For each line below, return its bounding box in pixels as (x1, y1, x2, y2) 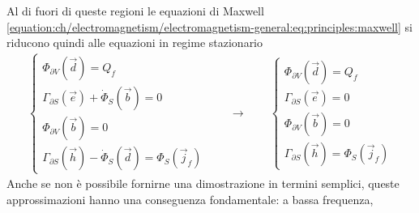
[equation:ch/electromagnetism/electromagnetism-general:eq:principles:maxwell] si (6, 18, 413, 35)
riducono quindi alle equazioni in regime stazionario (6, 34, 263, 51)
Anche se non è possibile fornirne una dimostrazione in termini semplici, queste (6, 175, 400, 192)
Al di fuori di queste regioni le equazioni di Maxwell (6, 2, 264, 19)
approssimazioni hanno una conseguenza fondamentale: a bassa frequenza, (6, 191, 374, 208)
